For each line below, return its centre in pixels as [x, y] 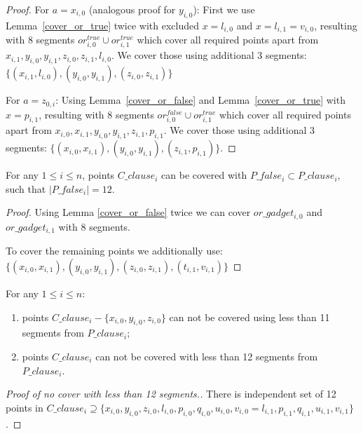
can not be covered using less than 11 [249, 317]
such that [26, 188]
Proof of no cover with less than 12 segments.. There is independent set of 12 [171, 394]
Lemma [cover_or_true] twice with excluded [103, 25]
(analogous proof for [132, 9]
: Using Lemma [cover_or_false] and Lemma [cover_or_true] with [200, 100]
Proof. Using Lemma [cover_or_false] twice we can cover [128, 212]
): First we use [224, 9]
